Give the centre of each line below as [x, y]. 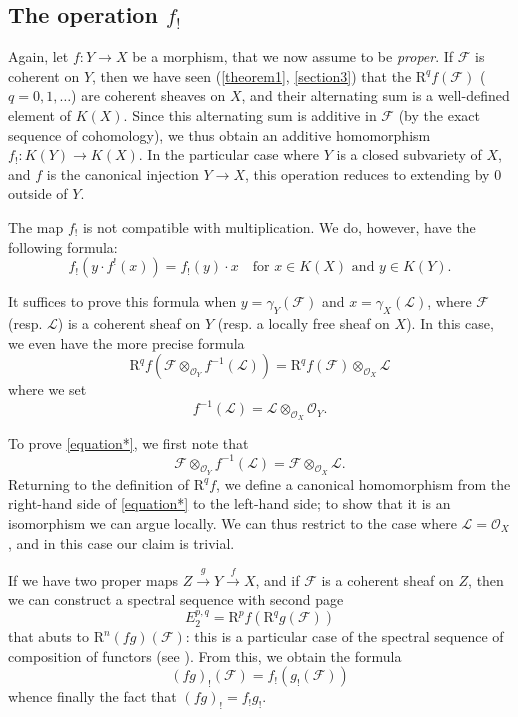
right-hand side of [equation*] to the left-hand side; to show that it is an [229, 503]
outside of [38, 193]
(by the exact [439, 114]
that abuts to [48, 636]
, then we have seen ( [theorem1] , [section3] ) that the [252, 75]
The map [36, 226]
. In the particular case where [229, 154]
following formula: [63, 246]
